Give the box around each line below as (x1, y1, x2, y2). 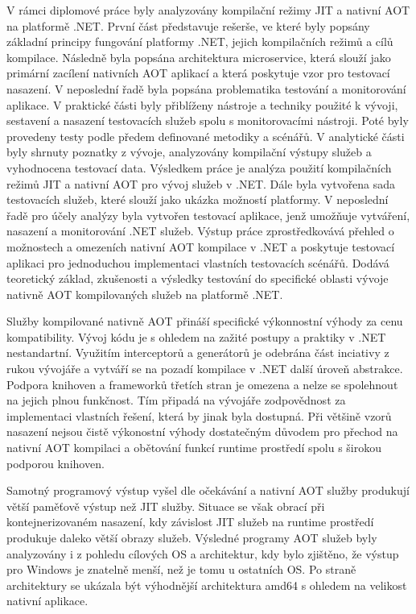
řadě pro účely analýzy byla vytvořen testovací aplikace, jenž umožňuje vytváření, (6, 206, 410, 223)
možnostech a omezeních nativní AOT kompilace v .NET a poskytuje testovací (6, 238, 395, 255)
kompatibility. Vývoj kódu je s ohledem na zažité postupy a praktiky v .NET (6, 328, 386, 345)
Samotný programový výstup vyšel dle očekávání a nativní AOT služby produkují (6, 482, 410, 499)
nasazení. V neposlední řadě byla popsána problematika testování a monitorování (6, 80, 406, 97)
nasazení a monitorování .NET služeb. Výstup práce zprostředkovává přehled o (6, 222, 394, 239)
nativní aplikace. (6, 592, 89, 609)
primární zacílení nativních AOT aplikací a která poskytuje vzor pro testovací (6, 64, 390, 81)
